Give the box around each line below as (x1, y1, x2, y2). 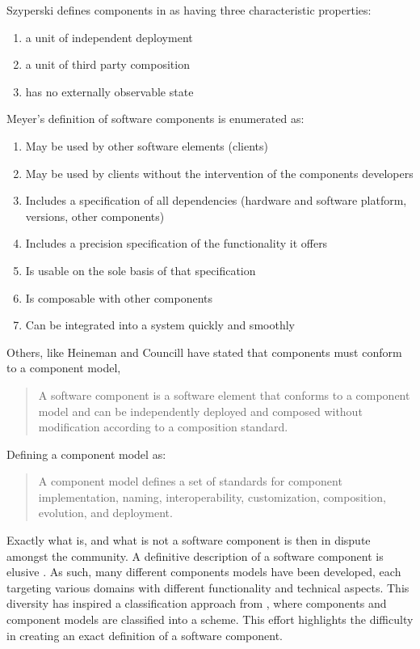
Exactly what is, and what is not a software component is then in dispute (6, 532, 371, 549)
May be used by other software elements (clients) (25, 137, 268, 154)
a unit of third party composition (25, 56, 190, 73)
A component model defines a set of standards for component (38, 473, 342, 490)
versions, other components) (25, 207, 165, 224)
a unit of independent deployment (25, 28, 193, 45)
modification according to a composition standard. (38, 418, 288, 435)
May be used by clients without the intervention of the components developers (25, 164, 414, 181)
